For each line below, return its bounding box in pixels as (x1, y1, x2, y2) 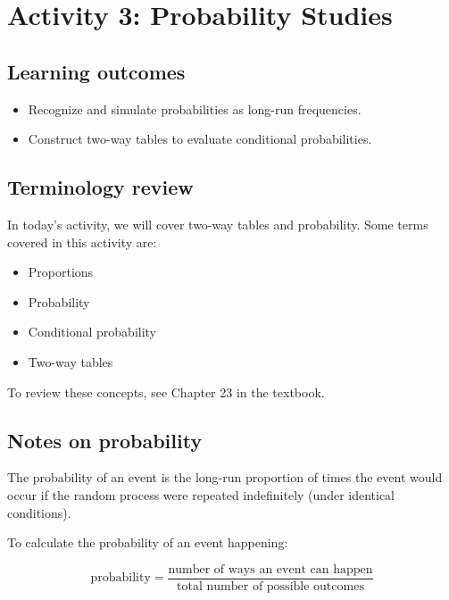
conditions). (7, 503, 71, 521)
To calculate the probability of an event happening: (7, 533, 288, 552)
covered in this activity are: (7, 232, 157, 251)
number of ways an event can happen (168, 562, 373, 576)
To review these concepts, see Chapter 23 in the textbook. (7, 382, 325, 401)
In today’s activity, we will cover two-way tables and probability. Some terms (7, 214, 428, 233)
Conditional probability (28, 322, 157, 341)
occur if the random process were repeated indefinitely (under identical (7, 485, 395, 504)
